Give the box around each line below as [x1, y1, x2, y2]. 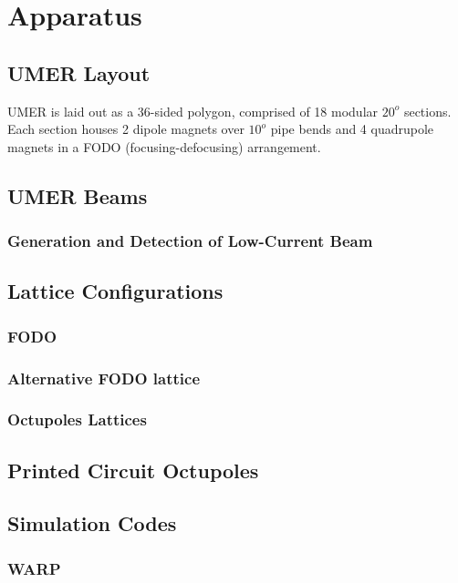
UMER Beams [7, 181, 148, 210]
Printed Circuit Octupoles [7, 455, 259, 484]
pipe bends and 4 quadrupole [270, 119, 434, 138]
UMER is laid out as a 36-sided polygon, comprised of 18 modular [7, 101, 379, 120]
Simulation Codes [7, 509, 177, 537]
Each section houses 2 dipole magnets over [7, 119, 245, 138]
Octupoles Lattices [7, 408, 147, 431]
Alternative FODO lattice [7, 366, 201, 389]
